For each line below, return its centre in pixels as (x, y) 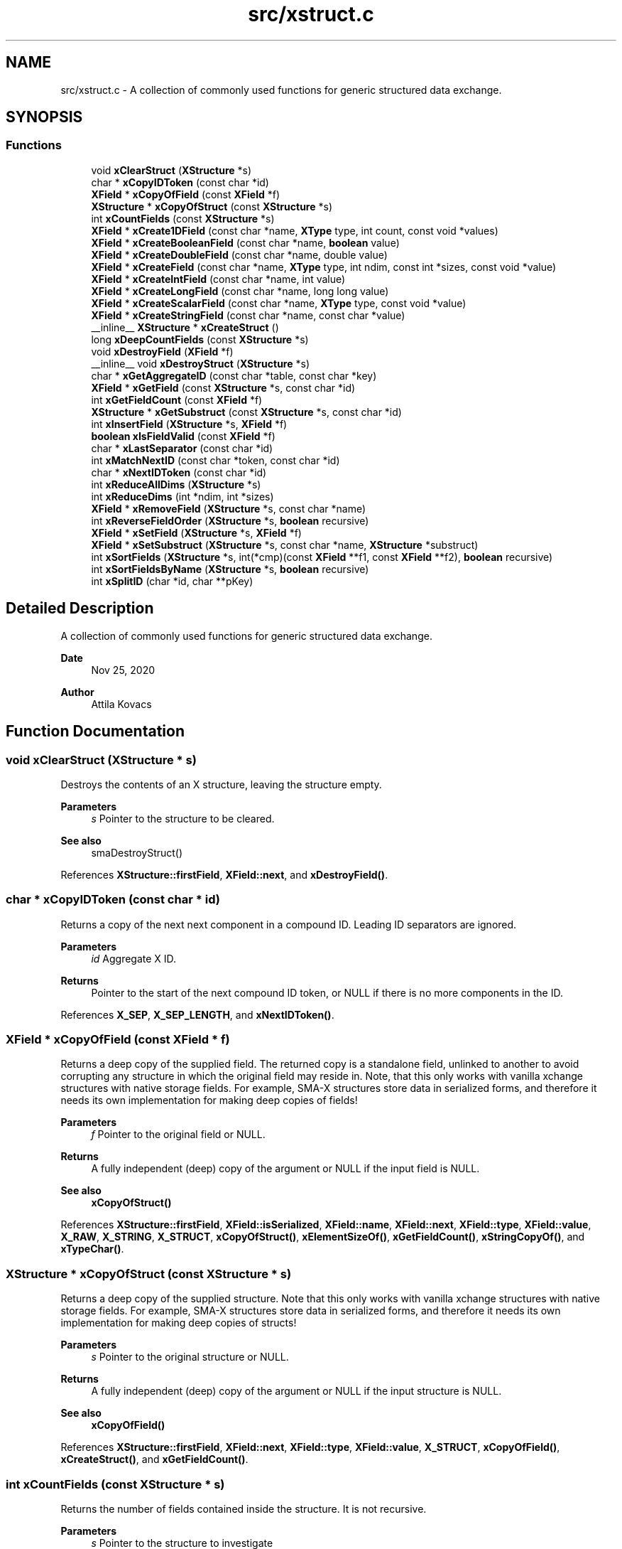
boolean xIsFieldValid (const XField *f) (183, 436)
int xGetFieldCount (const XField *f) (177, 400)
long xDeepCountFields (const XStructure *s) (200, 339)
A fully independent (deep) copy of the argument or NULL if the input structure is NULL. (296, 1391)
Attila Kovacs (121, 704)
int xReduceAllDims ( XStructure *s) (176, 484)
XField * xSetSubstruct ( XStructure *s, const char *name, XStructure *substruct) (285, 545)
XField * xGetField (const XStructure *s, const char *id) (223, 387)
